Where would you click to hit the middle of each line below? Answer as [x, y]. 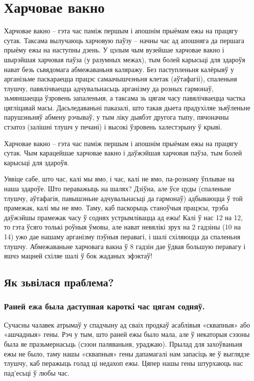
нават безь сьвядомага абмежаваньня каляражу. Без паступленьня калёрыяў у [119, 69]
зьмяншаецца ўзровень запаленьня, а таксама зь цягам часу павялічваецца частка [125, 98]
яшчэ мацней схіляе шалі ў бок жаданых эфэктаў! [78, 256]
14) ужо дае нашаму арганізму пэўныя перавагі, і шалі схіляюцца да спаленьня [122, 236]
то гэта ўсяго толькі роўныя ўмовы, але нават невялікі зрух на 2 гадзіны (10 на [122, 227]
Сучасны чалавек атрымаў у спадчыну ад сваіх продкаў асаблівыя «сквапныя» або [127, 324]
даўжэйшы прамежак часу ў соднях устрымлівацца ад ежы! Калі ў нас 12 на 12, [123, 217]
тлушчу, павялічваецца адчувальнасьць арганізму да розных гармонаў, [109, 88]
